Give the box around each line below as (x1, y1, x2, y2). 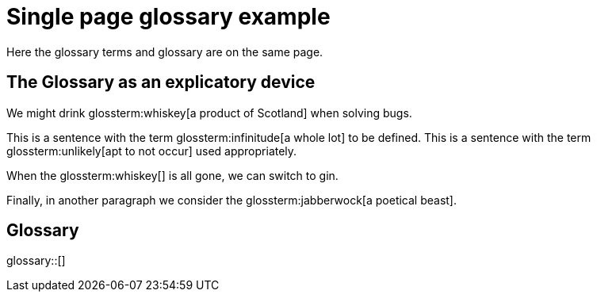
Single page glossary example (6, 3, 331, 30)
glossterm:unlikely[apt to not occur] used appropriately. (6, 143, 297, 158)
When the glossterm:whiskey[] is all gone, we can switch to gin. (6, 168, 339, 182)
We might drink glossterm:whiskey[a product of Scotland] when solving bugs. (6, 105, 412, 120)
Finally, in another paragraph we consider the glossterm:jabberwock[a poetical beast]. (6, 193, 457, 207)
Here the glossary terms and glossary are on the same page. (6, 44, 323, 59)
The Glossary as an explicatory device (6, 72, 316, 93)
